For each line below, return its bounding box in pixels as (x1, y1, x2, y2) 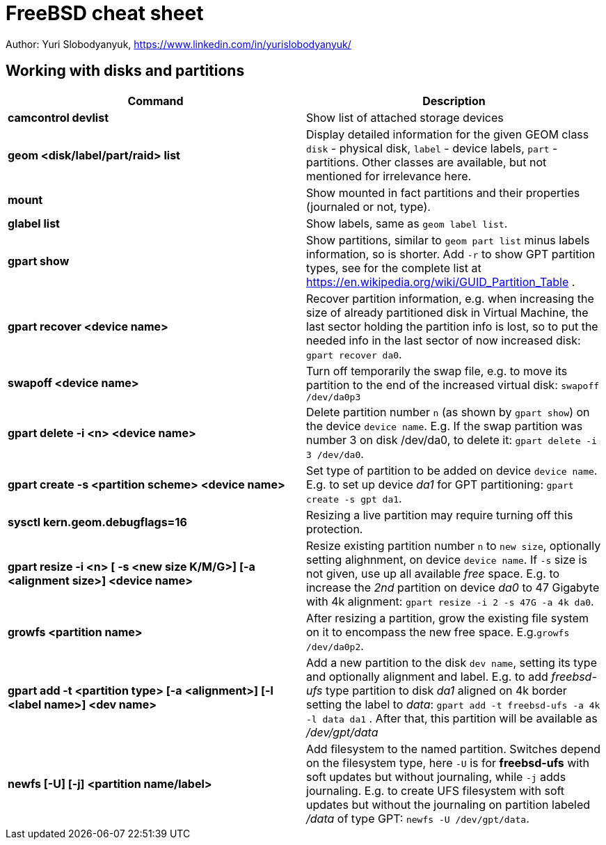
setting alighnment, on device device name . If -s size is (306, 552, 587, 567)
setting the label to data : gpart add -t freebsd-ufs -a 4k (306, 697, 600, 711)
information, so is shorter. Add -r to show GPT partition (306, 246, 596, 261)
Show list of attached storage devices (306, 110, 504, 125)
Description (422, 93, 486, 108)
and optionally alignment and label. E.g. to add (306, 669, 548, 684)
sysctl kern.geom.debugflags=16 (8, 514, 187, 529)
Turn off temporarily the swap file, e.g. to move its (306, 363, 568, 378)
